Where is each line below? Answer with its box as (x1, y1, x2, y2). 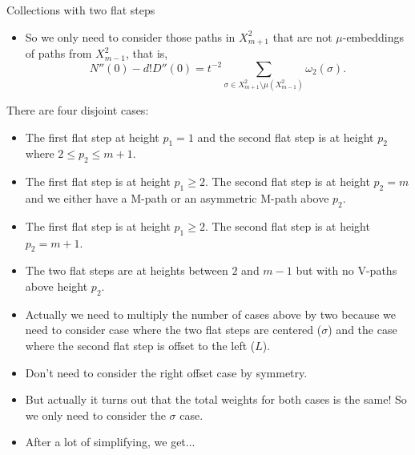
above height (25, 277, 88, 294)
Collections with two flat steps (6, 2, 155, 18)
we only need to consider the (25, 406, 166, 423)
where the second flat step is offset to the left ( (25, 336, 256, 353)
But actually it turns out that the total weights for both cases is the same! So (25, 391, 407, 408)
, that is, (125, 45, 168, 62)
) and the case (328, 321, 397, 338)
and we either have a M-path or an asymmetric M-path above (25, 189, 329, 206)
